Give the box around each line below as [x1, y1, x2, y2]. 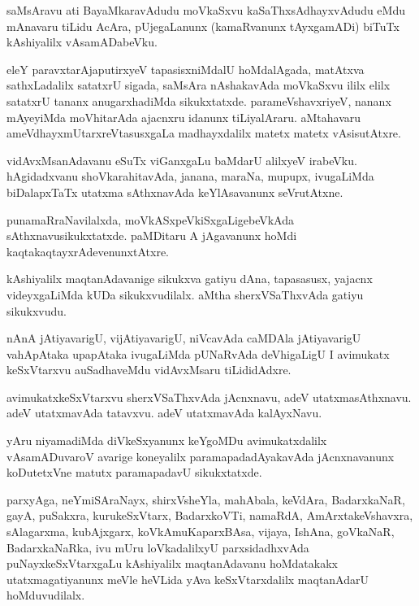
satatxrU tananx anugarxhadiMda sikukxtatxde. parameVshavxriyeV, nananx [6, 92, 391, 109]
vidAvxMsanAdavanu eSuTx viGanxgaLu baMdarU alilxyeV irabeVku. [6, 151, 357, 168]
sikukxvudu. [6, 302, 67, 319]
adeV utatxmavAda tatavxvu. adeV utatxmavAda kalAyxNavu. [6, 404, 322, 421]
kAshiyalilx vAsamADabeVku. [6, 33, 158, 50]
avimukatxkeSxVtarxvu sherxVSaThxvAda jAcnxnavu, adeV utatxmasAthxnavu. [6, 388, 412, 405]
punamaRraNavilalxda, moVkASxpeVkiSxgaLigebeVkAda [6, 211, 295, 228]
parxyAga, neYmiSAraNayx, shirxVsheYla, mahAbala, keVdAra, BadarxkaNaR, [6, 490, 405, 508]
